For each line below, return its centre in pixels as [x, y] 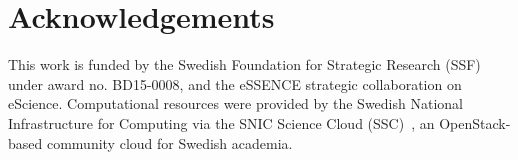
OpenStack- [475, 122]
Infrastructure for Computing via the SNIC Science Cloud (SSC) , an [221, 122]
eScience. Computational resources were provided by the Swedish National [235, 103]
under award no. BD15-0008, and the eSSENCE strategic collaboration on [235, 83]
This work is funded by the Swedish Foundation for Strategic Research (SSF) [244, 64]
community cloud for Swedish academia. [169, 142]
